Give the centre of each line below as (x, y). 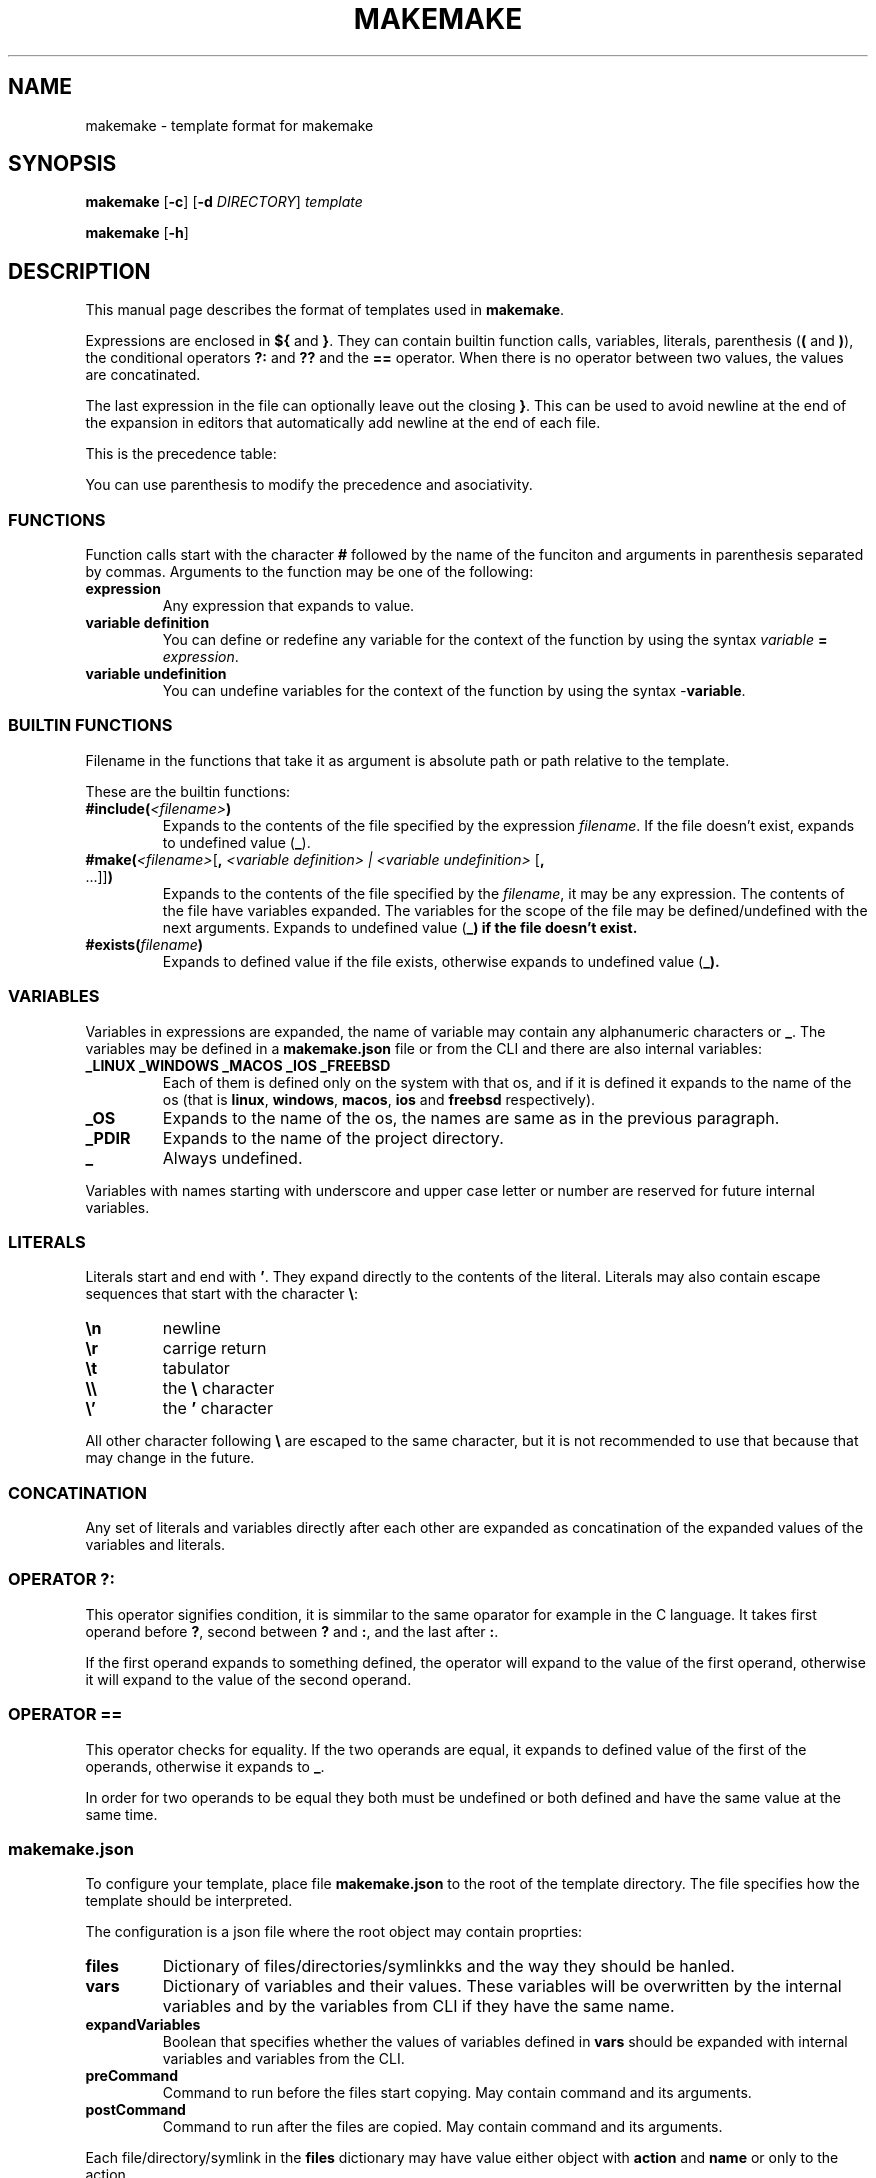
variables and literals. (155, 1545)
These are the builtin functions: (188, 791)
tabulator (196, 1368)
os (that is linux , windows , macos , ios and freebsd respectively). (379, 1099)
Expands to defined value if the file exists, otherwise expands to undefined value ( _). (441, 961)
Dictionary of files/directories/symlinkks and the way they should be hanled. (448, 1966)
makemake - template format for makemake (229, 125)
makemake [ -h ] (137, 233)
